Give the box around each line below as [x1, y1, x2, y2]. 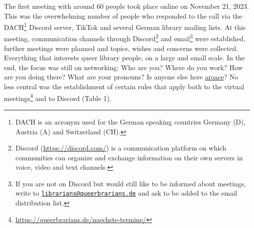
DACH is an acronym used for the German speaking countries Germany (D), [15, 116, 246, 127]
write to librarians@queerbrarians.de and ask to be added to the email [15, 188, 237, 198]
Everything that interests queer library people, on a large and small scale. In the [4, 52, 245, 63]
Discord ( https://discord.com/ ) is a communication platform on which [15, 143, 226, 153]
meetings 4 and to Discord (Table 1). [4, 91, 112, 103]
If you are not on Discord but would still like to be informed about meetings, [15, 178, 246, 188]
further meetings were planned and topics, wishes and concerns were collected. [4, 43, 238, 53]
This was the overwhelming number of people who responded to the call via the [4, 10, 242, 21]
